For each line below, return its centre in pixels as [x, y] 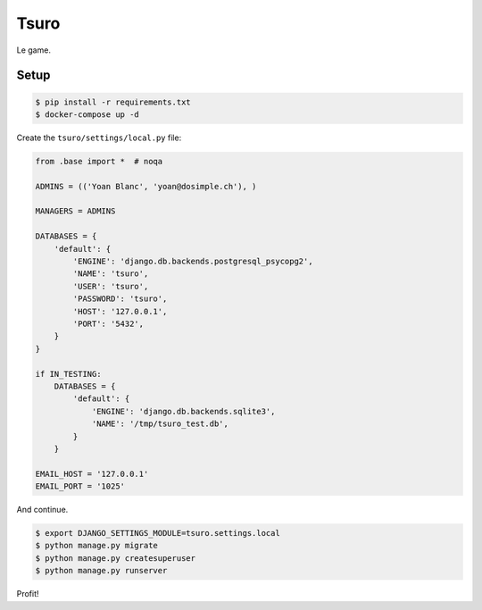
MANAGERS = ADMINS [75, 211]
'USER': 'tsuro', [111, 286]
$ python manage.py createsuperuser [116, 558]
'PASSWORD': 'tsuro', [120, 299]
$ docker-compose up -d [87, 114]
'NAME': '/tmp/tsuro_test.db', [160, 424]
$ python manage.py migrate [96, 546]
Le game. [33, 50]
